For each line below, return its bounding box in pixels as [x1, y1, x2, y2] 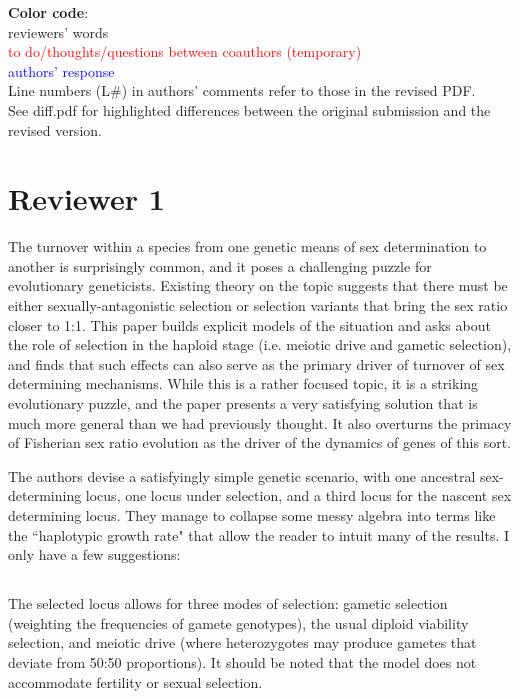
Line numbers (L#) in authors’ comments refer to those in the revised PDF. [8, 80, 476, 101]
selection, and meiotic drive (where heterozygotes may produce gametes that [8, 632, 477, 653]
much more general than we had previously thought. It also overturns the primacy [8, 412, 512, 433]
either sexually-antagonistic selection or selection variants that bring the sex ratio [8, 295, 508, 316]
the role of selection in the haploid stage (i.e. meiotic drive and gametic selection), [8, 334, 512, 355]
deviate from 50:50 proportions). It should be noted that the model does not [8, 651, 477, 672]
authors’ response [8, 60, 115, 81]
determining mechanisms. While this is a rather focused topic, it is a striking [8, 373, 479, 394]
